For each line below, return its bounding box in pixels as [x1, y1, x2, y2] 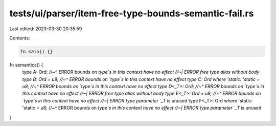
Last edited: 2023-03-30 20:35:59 [9, 26, 82, 32]
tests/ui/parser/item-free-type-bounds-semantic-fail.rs [9, 8, 254, 19]
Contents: [9, 35, 30, 41]
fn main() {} [20, 49, 53, 54]
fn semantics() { [9, 61, 43, 68]
